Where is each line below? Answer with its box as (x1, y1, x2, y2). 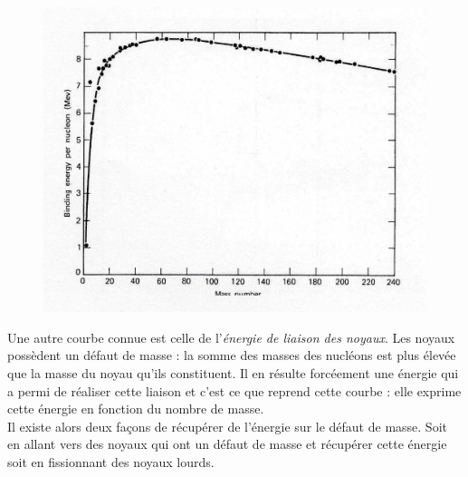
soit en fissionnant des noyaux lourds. (7, 452, 215, 471)
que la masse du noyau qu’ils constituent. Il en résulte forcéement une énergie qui (7, 364, 459, 382)
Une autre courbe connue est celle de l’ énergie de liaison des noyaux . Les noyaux (7, 327, 455, 346)
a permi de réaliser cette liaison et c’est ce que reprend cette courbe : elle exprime (7, 381, 462, 400)
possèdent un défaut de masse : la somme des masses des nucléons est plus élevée (7, 346, 456, 365)
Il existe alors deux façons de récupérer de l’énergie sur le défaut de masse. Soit (7, 416, 447, 435)
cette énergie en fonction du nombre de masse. (7, 399, 264, 418)
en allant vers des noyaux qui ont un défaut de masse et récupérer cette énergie (7, 434, 447, 453)
